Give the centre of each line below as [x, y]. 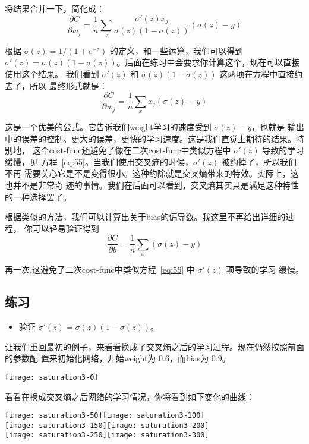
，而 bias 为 [189, 358]
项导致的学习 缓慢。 [265, 270]
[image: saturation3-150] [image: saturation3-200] [107, 425]
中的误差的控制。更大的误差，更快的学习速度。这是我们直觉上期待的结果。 [150, 138]
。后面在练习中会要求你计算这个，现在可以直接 [208, 62]
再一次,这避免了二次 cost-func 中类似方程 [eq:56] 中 [100, 270]
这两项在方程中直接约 [261, 74]
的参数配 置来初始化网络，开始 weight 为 [81, 358]
